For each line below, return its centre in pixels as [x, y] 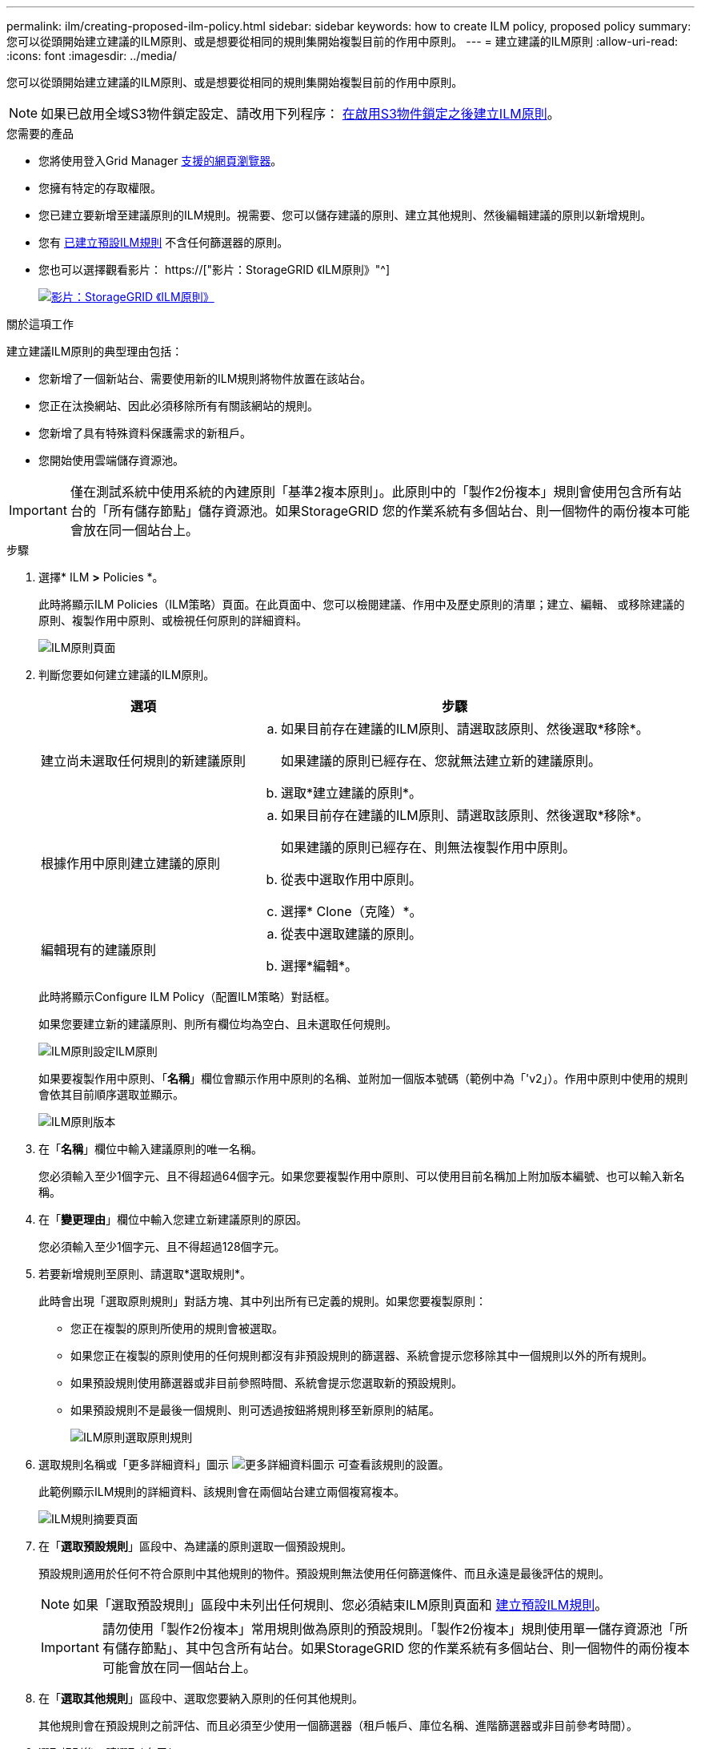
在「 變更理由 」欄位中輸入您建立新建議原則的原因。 [173, 1219]
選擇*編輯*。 [320, 966]
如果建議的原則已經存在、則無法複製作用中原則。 [429, 847]
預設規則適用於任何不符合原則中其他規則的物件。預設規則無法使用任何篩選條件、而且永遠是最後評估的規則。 [324, 1573]
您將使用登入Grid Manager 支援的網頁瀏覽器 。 [160, 161]
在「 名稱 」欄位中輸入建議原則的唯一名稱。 [150, 1149]
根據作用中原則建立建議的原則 [131, 863]
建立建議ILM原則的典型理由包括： [95, 351]
